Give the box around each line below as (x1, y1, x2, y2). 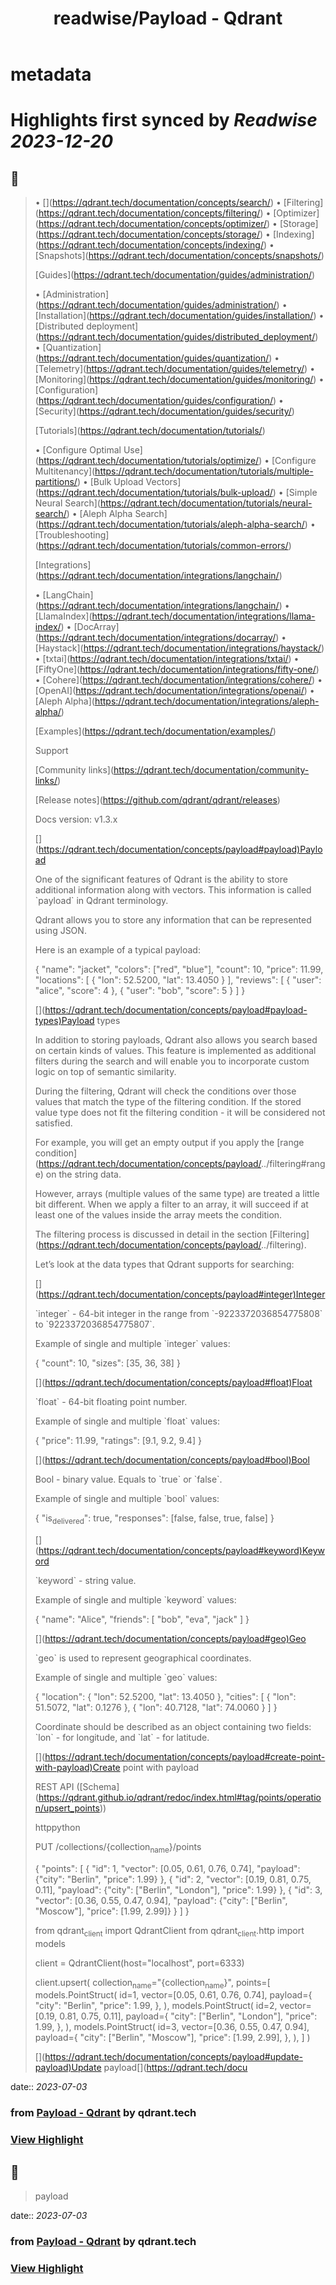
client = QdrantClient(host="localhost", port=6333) (34, 1957, 245, 1969)
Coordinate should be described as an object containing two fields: (34, 1720, 312, 1732)
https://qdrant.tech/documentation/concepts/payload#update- (44, 2051, 303, 2063)
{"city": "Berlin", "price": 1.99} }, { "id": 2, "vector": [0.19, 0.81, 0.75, (34, 1873, 312, 1885)
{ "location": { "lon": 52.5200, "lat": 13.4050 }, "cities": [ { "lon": (34, 1690, 297, 1702)
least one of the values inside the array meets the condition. (34, 1209, 283, 1221)
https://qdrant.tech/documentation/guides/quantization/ (38, 352, 270, 364)
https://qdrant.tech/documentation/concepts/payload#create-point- (44, 1750, 326, 1762)
